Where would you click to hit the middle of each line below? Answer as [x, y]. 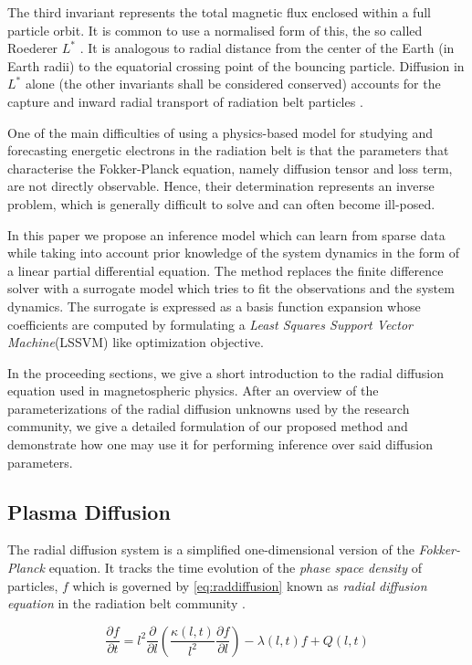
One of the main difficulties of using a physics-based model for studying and [220, 132]
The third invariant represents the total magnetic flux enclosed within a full [219, 12]
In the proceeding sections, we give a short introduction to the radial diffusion [226, 372]
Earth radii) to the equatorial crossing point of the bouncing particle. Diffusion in [236, 65]
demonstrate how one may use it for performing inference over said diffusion [220, 444]
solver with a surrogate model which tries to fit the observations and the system [231, 288]
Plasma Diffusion [89, 511]
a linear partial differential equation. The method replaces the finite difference [226, 270]
